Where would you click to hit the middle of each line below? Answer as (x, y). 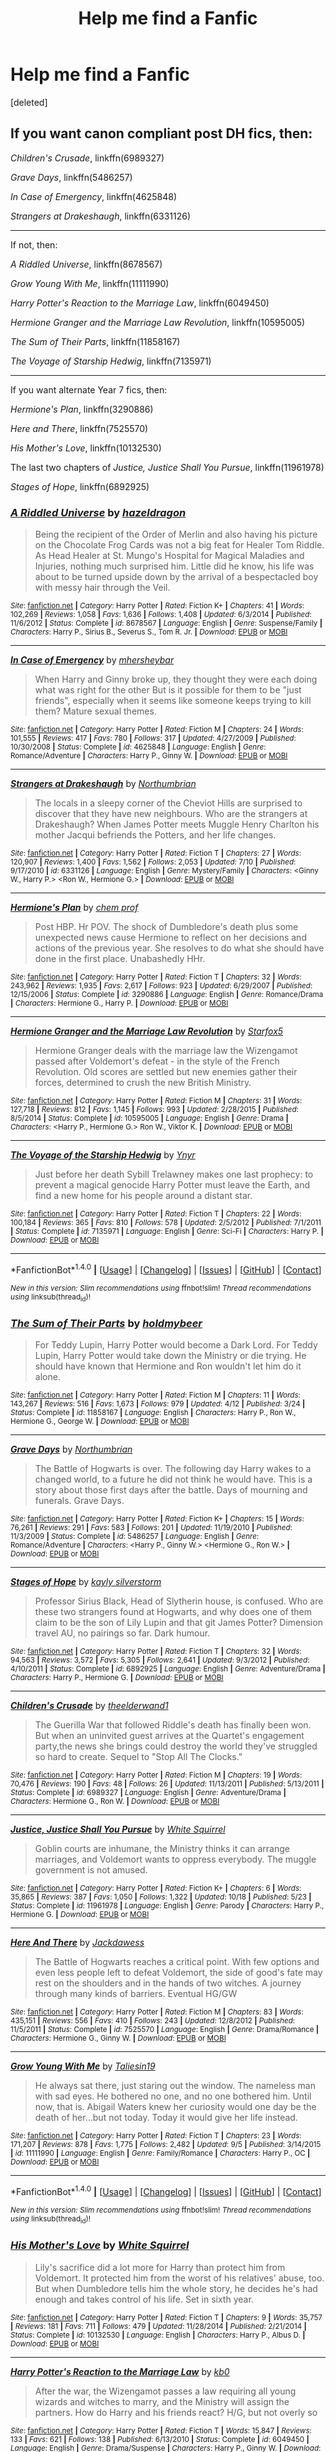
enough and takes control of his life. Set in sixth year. (144, 2299)
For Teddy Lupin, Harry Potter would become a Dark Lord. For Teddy (176, 1345)
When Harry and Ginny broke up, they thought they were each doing (176, 679)
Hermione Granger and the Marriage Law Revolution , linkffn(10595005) (158, 322)
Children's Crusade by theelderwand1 (89, 1706)
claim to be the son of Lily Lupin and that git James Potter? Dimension (178, 1623)
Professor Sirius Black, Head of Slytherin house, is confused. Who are (179, 1601)
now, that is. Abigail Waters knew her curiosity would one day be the (175, 2107)
